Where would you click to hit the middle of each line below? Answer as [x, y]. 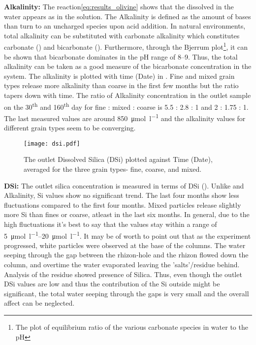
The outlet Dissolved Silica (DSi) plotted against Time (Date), [118, 159]
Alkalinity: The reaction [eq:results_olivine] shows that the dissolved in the [119, 6]
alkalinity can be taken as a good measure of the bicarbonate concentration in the [128, 66]
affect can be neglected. [39, 303]
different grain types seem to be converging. [70, 128]
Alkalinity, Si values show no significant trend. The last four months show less [122, 195]
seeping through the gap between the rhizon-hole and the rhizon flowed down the [126, 255]
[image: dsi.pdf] [52, 143]
